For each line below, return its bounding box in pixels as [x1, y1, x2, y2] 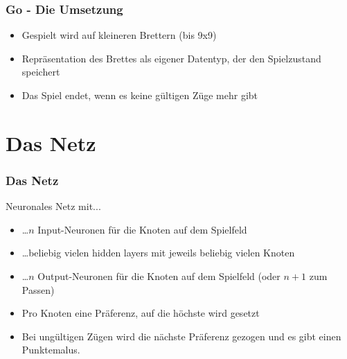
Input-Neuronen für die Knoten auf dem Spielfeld [37, 222, 247, 236]
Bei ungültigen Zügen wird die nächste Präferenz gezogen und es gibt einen [21, 329, 341, 343]
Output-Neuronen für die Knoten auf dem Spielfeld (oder [37, 268, 281, 283]
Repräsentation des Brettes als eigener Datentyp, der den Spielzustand [21, 51, 321, 65]
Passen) [21, 282, 55, 297]
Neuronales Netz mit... [6, 199, 101, 213]
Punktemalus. [21, 342, 80, 357]
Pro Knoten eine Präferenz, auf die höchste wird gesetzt [21, 306, 260, 320]
